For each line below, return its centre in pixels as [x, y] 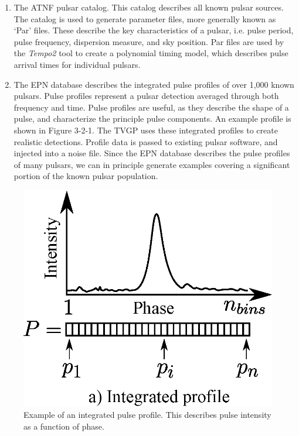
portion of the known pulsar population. [86, 176]
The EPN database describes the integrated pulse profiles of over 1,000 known [154, 84]
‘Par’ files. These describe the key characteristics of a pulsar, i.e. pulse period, [154, 30]
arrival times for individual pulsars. [77, 64]
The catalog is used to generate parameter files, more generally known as [145, 18]
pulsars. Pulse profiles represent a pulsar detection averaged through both [146, 96]
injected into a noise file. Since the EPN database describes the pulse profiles [152, 153]
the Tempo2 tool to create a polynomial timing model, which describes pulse [151, 53]
